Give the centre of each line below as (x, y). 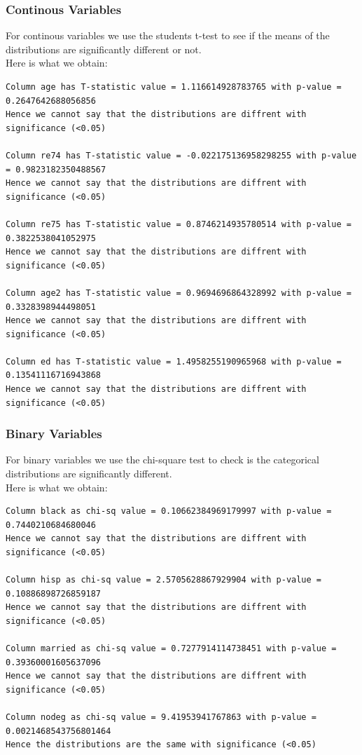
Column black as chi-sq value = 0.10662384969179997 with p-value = (169, 511)
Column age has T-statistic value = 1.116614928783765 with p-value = (174, 87)
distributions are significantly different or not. (104, 49)
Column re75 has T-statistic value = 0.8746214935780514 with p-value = (179, 224)
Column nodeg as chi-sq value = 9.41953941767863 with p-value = (161, 717)
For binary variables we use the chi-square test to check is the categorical (162, 460)
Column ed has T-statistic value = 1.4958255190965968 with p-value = (174, 361)
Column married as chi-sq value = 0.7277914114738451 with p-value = (171, 649)
